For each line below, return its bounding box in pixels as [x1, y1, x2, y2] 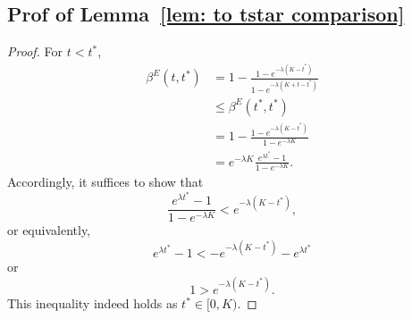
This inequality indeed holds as [7, 294, 178, 313]
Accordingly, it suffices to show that [7, 172, 204, 190]
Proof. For [7, 42, 63, 61]
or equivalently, [7, 221, 91, 239]
